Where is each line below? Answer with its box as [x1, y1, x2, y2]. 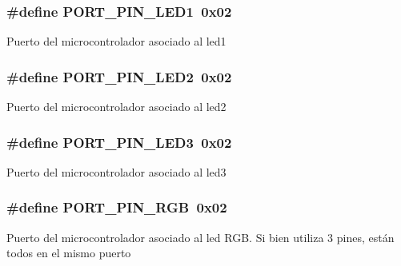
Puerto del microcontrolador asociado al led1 [6, 33, 227, 50]
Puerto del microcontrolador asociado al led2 [6, 98, 227, 115]
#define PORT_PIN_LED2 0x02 [6, 66, 232, 86]
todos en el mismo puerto [6, 244, 131, 261]
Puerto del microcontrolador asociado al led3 [6, 163, 227, 180]
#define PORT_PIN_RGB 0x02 [6, 197, 227, 217]
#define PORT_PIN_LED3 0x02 [6, 132, 232, 152]
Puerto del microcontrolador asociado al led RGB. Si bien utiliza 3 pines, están [6, 228, 395, 245]
